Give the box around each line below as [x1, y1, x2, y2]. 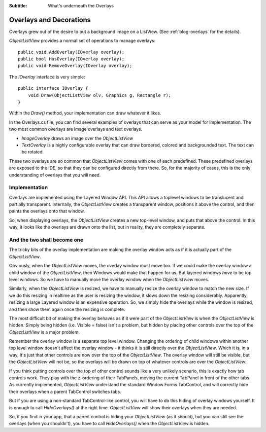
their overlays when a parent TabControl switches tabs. [9, 389, 122, 395]
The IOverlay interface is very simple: [9, 74, 86, 80]
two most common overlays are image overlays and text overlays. [9, 126, 142, 132]
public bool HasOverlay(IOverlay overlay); [18, 56, 125, 62]
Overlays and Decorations [9, 15, 91, 24]
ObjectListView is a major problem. [9, 329, 80, 335]
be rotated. [21, 149, 44, 155]
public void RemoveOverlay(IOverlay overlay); [18, 63, 133, 69]
